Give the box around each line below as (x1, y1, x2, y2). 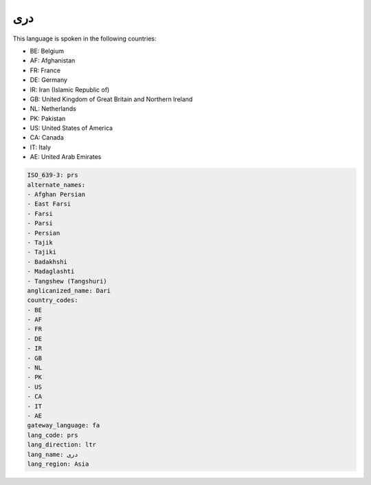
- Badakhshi (27, 258, 68, 266)
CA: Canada (30, 133, 65, 142)
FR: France (30, 66, 61, 74)
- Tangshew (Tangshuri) (27, 277, 108, 285)
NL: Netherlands (30, 105, 77, 113)
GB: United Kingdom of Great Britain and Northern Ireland (30, 95, 193, 103)
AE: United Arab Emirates (30, 153, 102, 161)
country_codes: (27, 297, 78, 304)
